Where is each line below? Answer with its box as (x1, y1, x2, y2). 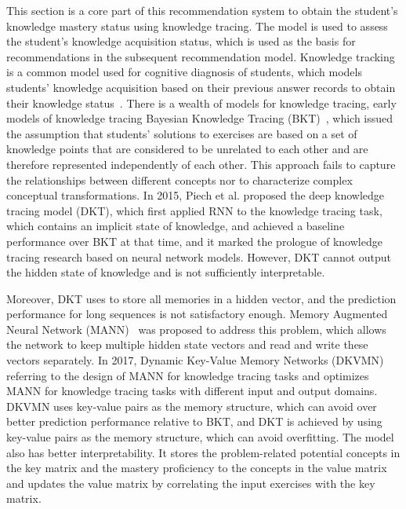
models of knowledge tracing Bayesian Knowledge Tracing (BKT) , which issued (6, 110, 393, 126)
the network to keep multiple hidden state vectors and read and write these (6, 336, 368, 353)
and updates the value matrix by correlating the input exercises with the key (6, 474, 375, 491)
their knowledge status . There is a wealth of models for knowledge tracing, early (6, 94, 397, 111)
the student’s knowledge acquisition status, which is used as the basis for (6, 33, 356, 49)
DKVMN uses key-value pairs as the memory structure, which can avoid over (6, 397, 377, 414)
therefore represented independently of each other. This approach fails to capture (6, 156, 396, 172)
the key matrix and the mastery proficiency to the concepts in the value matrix (6, 460, 387, 476)
